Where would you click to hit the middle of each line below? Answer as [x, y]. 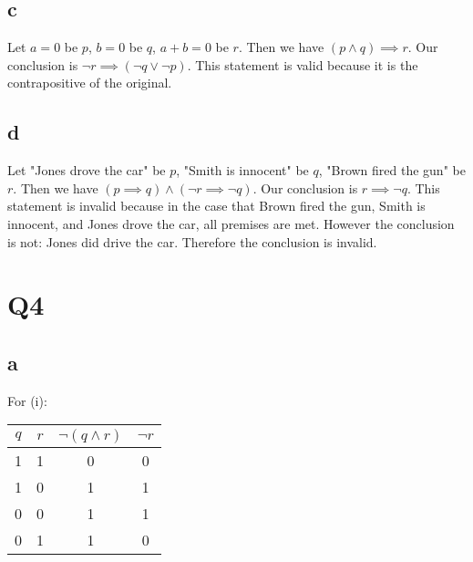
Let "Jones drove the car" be [87, 170]
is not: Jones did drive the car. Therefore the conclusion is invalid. [192, 241]
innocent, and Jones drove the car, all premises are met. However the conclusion [231, 223]
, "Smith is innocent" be [242, 170]
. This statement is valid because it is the [303, 64]
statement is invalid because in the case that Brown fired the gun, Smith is [216, 206]
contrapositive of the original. [90, 83]
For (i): [27, 400]
